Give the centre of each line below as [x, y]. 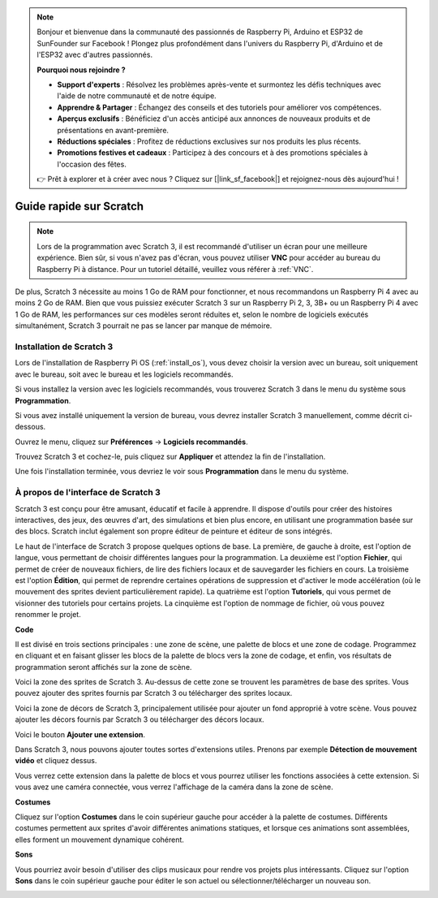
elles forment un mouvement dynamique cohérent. [99, 840]
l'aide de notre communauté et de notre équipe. [137, 96]
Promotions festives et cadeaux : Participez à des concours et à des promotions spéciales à [213, 153]
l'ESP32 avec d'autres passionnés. [95, 55]
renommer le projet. [48, 615]
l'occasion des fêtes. [92, 164]
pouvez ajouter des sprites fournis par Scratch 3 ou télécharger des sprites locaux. [154, 693]
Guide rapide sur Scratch [79, 206]
